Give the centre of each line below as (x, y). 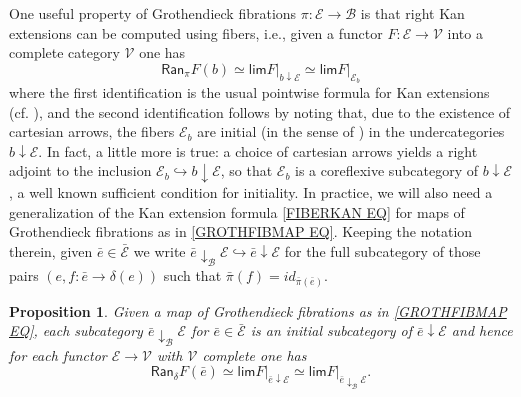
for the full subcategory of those (382, 250)
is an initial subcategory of (331, 330)
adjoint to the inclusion (80, 170)
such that (192, 275)
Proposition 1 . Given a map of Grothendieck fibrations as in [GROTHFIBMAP (258, 310)
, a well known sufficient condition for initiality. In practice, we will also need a (251, 192)
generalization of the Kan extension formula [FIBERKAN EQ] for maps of (237, 211)
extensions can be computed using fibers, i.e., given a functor (196, 32)
